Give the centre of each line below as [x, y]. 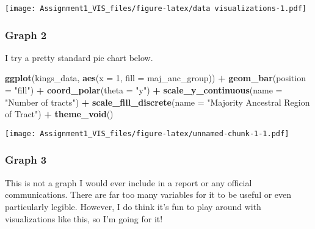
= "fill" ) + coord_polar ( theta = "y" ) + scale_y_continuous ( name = [144, 90]
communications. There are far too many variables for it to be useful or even [148, 194]
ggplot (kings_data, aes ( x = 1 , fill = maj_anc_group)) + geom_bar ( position [155, 78]
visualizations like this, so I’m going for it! [84, 218]
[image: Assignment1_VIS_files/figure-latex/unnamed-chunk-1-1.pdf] [147, 133]
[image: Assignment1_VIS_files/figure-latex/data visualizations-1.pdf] [156, 9]
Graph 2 [26, 35]
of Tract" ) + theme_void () [59, 114]
